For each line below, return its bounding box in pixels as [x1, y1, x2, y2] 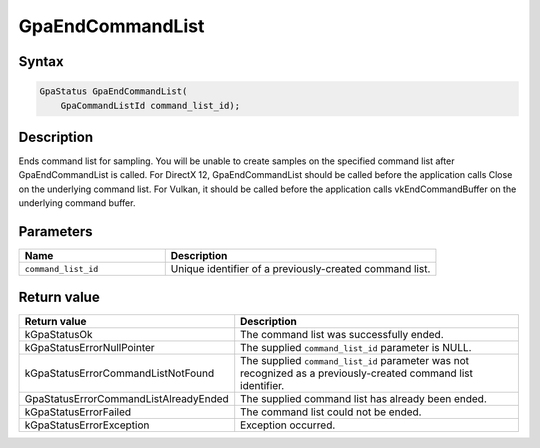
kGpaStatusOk [24, 327, 94, 341]
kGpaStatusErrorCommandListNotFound [24, 366, 215, 380]
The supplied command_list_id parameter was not [240, 353, 470, 367]
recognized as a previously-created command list [240, 366, 474, 380]
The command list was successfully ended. [240, 327, 444, 341]
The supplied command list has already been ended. [240, 391, 487, 405]
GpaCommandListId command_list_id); [60, 100, 240, 111]
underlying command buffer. [18, 197, 136, 209]
